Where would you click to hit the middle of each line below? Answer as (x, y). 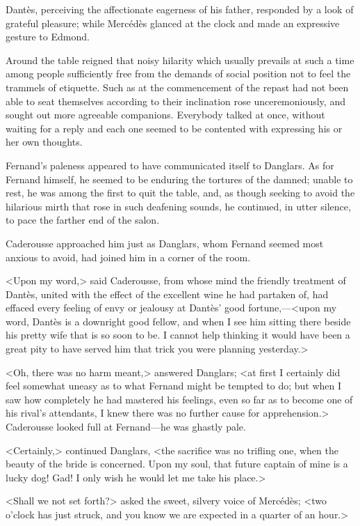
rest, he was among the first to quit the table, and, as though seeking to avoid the (180, 193)
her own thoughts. (44, 142)
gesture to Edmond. (48, 37)
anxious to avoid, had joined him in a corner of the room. (128, 257)
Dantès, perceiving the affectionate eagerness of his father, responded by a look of (180, 9)
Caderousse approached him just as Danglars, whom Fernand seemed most (165, 243)
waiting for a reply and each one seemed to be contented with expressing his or (174, 128)
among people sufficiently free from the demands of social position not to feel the (178, 74)
